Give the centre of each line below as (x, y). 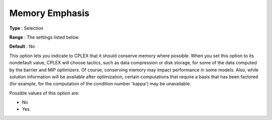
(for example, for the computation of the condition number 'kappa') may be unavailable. (100, 84)
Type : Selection (26, 28)
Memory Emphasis (49, 13)
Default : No (22, 46)
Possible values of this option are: (45, 93)
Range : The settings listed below (44, 37)
